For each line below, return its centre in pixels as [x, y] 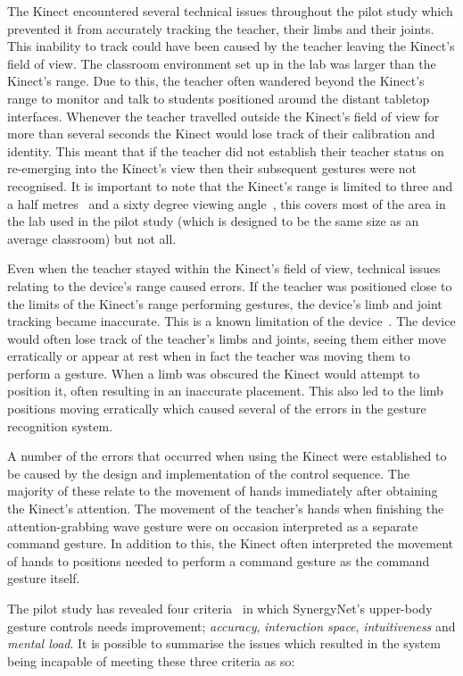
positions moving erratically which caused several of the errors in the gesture [217, 409]
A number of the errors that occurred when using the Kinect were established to [227, 456]
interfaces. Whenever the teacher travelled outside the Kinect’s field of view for [223, 116]
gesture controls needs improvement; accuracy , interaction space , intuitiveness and [231, 626]
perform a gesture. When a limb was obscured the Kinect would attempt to [214, 373]
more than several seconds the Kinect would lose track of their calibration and [221, 134]
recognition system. [60, 426]
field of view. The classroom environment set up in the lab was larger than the [222, 63]
